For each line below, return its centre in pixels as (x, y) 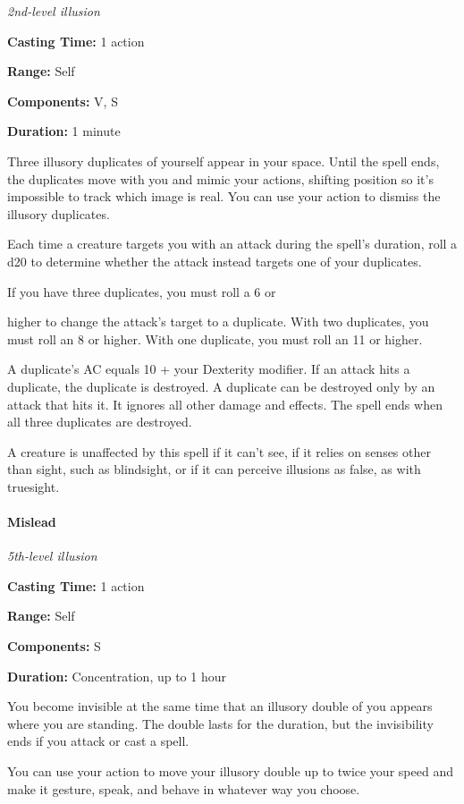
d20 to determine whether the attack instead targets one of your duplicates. (215, 261)
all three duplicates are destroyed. (100, 422)
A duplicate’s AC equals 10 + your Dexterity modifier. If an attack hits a (209, 369)
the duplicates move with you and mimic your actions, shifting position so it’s (220, 178)
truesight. (34, 486)
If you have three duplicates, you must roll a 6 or (142, 291)
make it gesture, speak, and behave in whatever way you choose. (184, 788)
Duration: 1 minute (64, 131)
